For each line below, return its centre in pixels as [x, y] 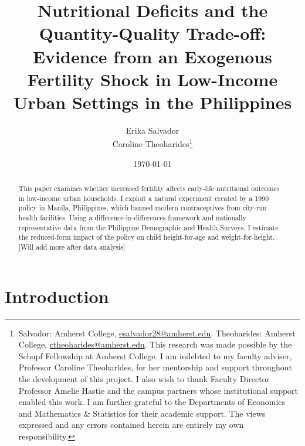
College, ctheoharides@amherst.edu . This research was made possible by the [155, 344]
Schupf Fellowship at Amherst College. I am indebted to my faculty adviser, [155, 355]
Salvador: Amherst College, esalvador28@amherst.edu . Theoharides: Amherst [157, 333]
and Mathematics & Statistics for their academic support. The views [142, 413]
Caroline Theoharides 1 [152, 143]
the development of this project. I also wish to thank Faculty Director [144, 379]
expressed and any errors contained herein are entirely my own [131, 425]
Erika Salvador [152, 130]
